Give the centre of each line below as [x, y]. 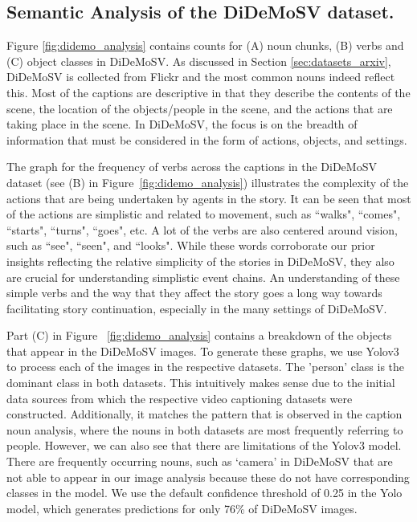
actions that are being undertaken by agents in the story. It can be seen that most [209, 198]
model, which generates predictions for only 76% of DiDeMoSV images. [182, 508]
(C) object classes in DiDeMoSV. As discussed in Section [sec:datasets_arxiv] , [199, 61]
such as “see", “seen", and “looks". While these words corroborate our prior [191, 245]
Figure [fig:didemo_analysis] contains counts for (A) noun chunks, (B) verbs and [205, 45]
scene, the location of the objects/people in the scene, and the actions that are [200, 108]
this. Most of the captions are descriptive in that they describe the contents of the [208, 92]
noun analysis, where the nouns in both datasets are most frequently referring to [205, 429]
